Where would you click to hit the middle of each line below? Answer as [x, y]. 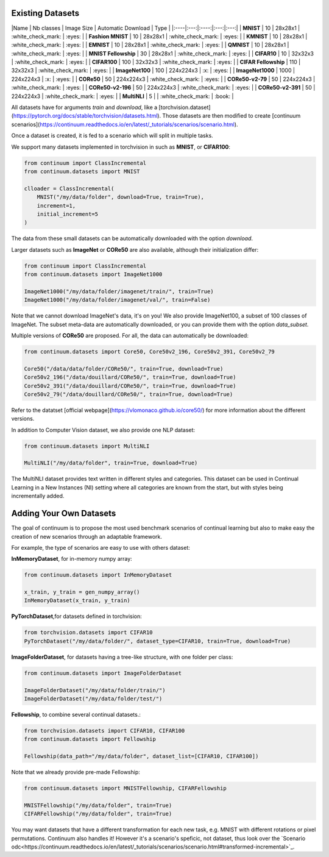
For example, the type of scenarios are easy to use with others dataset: [101, 547]
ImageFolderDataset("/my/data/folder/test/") [93, 699]
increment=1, [56, 205]
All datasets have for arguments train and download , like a [84, 107]
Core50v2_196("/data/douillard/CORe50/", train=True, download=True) [130, 377]
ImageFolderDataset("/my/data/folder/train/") [95, 690]
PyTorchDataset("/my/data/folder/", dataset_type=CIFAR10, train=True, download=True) [157, 641]
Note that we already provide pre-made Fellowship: [76, 772]
